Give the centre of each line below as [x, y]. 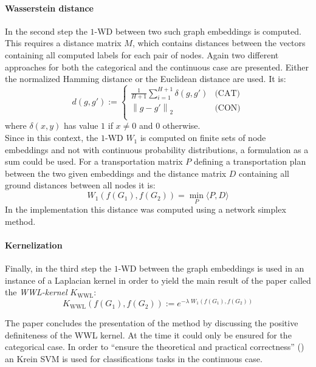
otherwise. [181, 125]
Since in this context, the [52, 138]
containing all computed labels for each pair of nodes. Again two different [142, 54]
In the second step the [46, 31]
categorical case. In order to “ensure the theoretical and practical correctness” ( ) [155, 347]
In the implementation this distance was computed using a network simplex [146, 209]
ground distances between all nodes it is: [80, 185]
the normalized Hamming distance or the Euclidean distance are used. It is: [146, 79]
